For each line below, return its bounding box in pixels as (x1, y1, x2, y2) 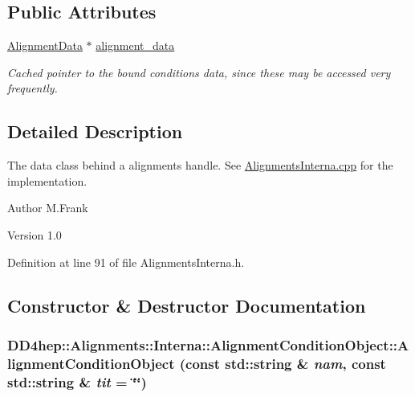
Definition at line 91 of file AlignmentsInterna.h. (7, 253, 245, 270)
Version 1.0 (7, 226, 62, 243)
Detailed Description (7, 119, 183, 144)
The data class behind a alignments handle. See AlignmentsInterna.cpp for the (7, 157, 393, 174)
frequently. (7, 80, 58, 96)
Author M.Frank (7, 199, 88, 216)
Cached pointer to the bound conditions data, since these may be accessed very (7, 63, 391, 80)
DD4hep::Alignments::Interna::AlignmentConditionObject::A (7, 334, 409, 354)
